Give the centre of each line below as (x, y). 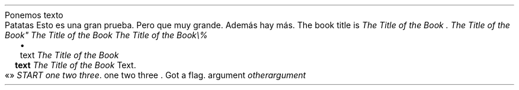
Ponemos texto (34, 15)
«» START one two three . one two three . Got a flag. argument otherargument (156, 75)
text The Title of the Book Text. (76, 65)
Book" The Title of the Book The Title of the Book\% (106, 35)
